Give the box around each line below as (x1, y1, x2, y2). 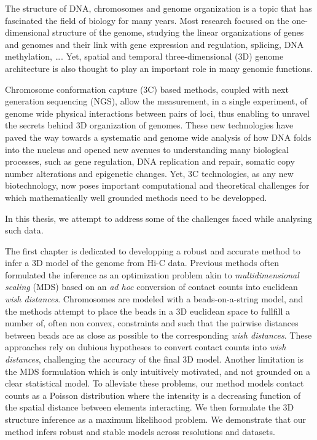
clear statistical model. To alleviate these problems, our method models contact (5, 377, 304, 390)
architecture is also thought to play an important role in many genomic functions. (5, 61, 313, 74)
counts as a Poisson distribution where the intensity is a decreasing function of (5, 388, 301, 401)
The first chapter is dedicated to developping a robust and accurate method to (5, 244, 301, 257)
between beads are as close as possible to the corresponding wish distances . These (5, 328, 312, 341)
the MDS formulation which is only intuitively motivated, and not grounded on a (5, 364, 311, 377)
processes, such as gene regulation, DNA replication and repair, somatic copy (5, 155, 295, 168)
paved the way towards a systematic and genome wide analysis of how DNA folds (5, 130, 311, 143)
